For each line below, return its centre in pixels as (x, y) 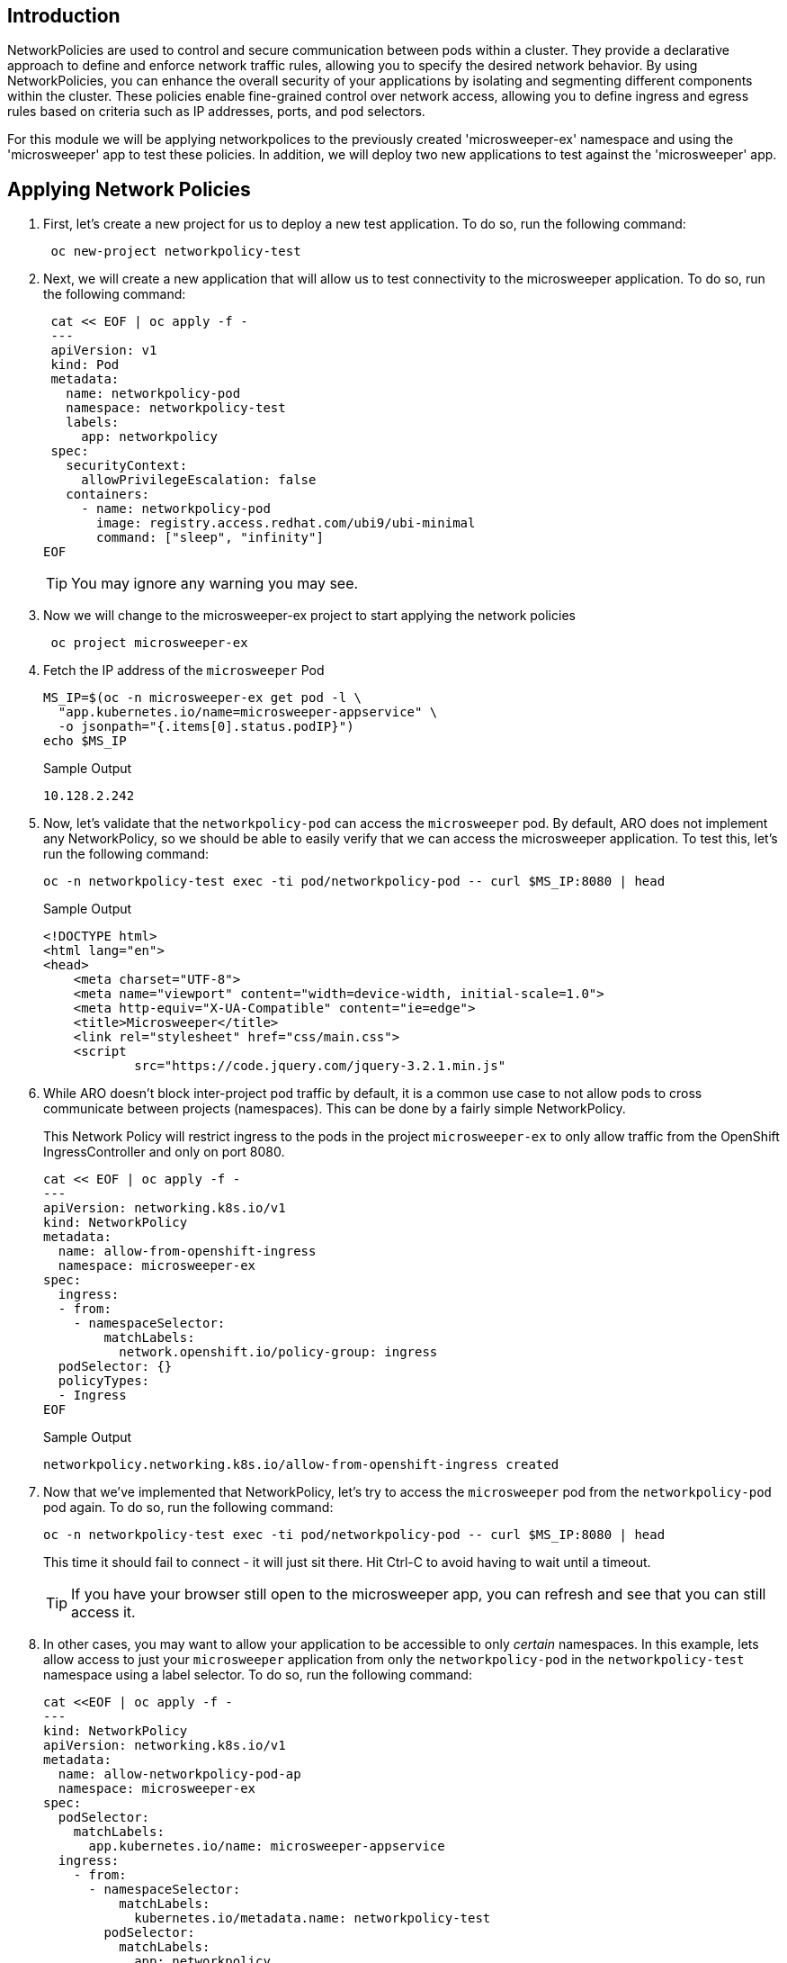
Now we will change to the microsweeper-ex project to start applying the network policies (309, 616)
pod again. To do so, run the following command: (188, 1508)
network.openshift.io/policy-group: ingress (278, 1352)
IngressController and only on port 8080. (164, 1152)
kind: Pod (85, 365)
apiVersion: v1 (104, 351)
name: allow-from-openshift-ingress (187, 1252)
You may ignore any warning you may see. (215, 584)
